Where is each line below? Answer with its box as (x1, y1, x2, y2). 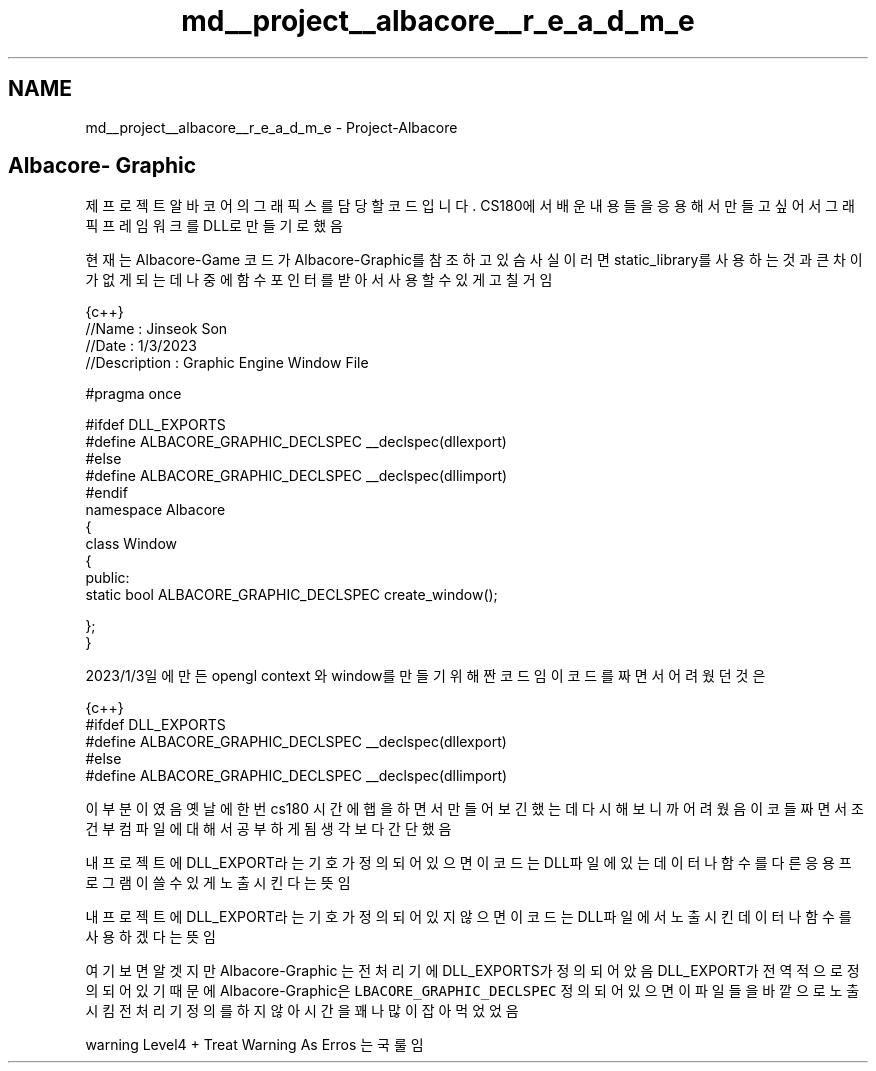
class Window (85, 535, 177, 553)
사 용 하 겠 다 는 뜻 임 (85, 928, 216, 946)
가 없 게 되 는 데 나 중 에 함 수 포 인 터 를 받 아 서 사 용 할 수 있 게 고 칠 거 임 (85, 271, 553, 289)
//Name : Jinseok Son (85, 320, 228, 338)
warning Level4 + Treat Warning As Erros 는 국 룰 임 (85, 1036, 424, 1054)
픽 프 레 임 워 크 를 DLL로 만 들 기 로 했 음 (85, 217, 343, 235)
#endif (85, 484, 128, 502)
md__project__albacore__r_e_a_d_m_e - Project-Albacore (85, 118, 458, 136)
